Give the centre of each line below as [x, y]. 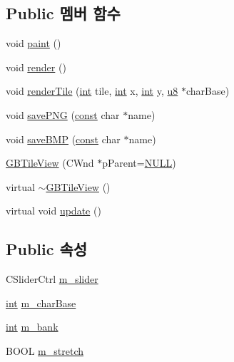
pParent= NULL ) [139, 163]
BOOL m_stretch [45, 350]
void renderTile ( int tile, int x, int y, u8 [92, 91]
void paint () [34, 43]
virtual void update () [54, 211]
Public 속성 [47, 249]
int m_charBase [41, 302]
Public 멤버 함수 [63, 13]
